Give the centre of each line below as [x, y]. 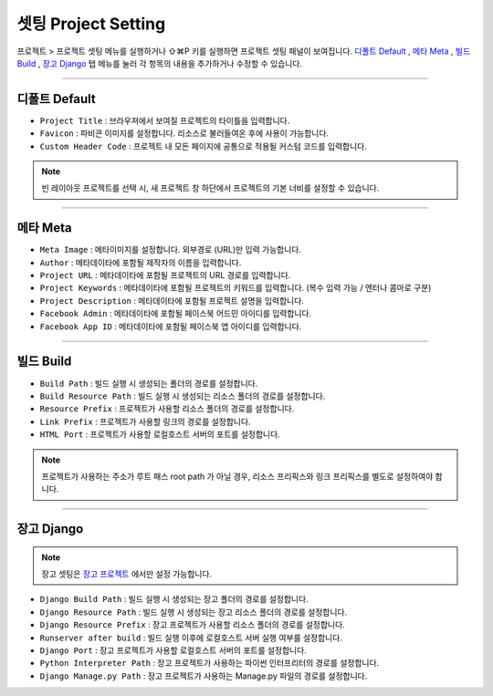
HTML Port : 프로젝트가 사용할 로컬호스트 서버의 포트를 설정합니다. [160, 434]
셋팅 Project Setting [91, 24]
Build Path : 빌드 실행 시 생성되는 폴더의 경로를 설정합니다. [149, 383]
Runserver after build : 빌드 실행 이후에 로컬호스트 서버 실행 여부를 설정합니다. [191, 638]
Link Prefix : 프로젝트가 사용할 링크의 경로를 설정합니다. [145, 421]
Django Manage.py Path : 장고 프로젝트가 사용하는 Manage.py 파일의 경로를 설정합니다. [204, 676]
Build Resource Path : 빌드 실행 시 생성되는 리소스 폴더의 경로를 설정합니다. [183, 396]
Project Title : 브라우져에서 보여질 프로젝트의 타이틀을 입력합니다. [165, 120]
